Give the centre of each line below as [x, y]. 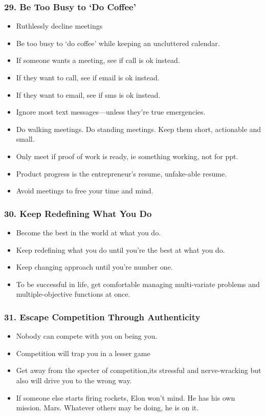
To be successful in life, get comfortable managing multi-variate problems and [138, 284]
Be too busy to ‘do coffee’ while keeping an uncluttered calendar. [118, 43]
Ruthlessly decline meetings [59, 26]
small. [25, 139]
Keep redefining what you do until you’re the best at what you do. [120, 249]
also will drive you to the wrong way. [74, 380]
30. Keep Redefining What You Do [78, 213]
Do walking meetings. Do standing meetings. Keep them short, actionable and [139, 129]
